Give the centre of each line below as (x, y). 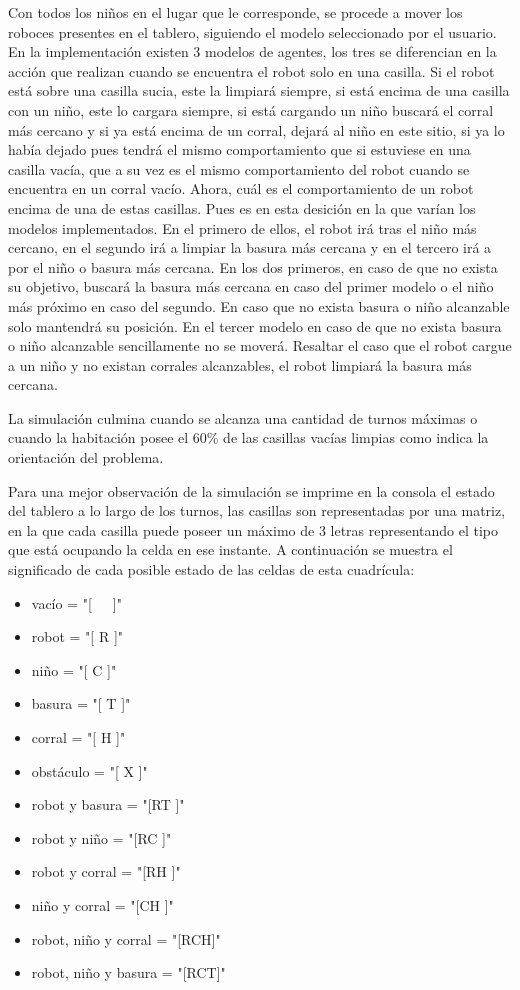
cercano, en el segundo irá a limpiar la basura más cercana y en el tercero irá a (250, 247)
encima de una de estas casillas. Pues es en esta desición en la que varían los (242, 207)
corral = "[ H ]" (78, 737)
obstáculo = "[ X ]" (89, 770)
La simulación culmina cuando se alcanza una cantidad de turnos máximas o (243, 417)
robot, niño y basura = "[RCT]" (128, 972)
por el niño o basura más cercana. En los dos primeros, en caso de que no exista (253, 266)
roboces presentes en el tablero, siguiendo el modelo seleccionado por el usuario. (252, 31)
